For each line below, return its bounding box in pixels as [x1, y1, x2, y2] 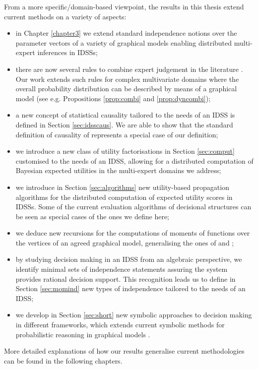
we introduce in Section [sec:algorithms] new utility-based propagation [15, 182, 229, 192]
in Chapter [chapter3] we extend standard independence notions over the [15, 28, 237, 38]
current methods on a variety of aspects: [4, 11, 127, 21]
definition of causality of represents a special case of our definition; [15, 129, 218, 139]
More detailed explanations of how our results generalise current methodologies [4, 346, 245, 356]
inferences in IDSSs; [37, 47, 98, 58]
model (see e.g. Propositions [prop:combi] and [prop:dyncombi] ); [15, 93, 211, 103]
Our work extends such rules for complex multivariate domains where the [15, 73, 239, 84]
